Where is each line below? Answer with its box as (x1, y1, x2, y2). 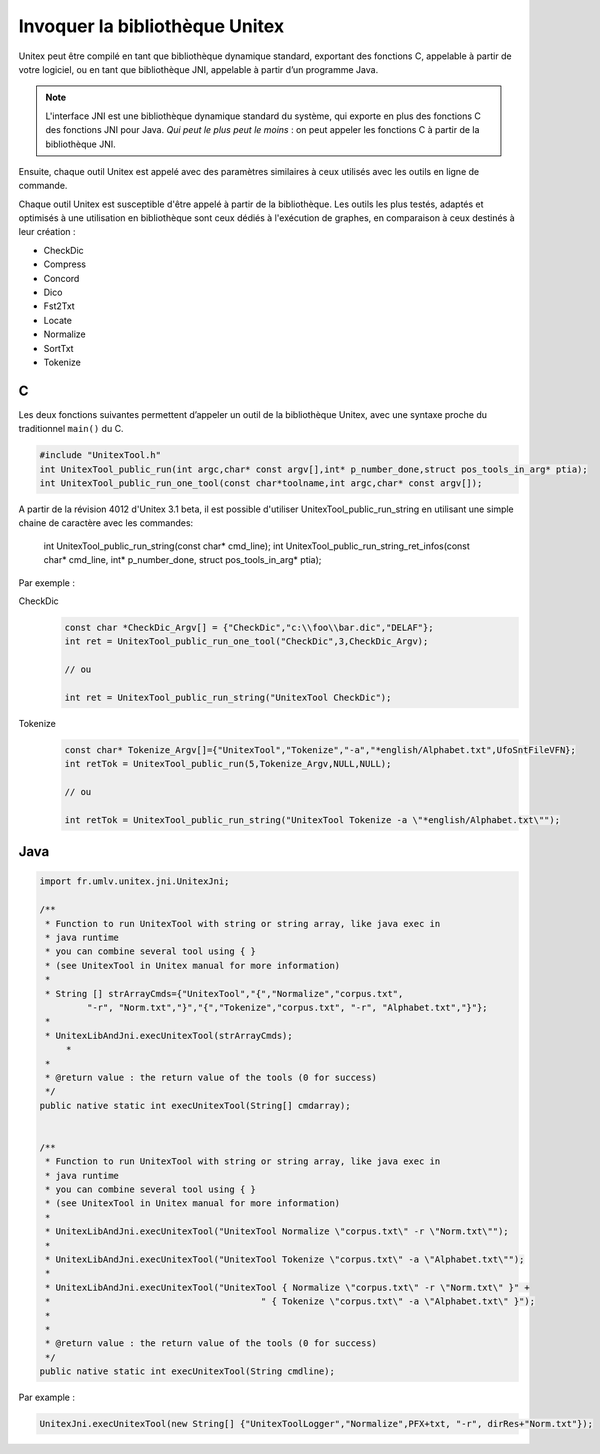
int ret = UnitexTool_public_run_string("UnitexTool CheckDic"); (64, 691, 392, 703)
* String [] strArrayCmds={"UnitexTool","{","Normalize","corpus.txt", (45, 988, 404, 999)
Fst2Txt (43, 300, 75, 312)
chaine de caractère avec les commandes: (18, 517, 194, 529)
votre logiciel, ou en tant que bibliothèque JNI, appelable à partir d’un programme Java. (18, 63, 379, 75)
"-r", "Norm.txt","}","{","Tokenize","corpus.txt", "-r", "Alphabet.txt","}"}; (86, 1001, 489, 1013)
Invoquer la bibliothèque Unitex (18, 15, 285, 37)
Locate (43, 314, 72, 326)
